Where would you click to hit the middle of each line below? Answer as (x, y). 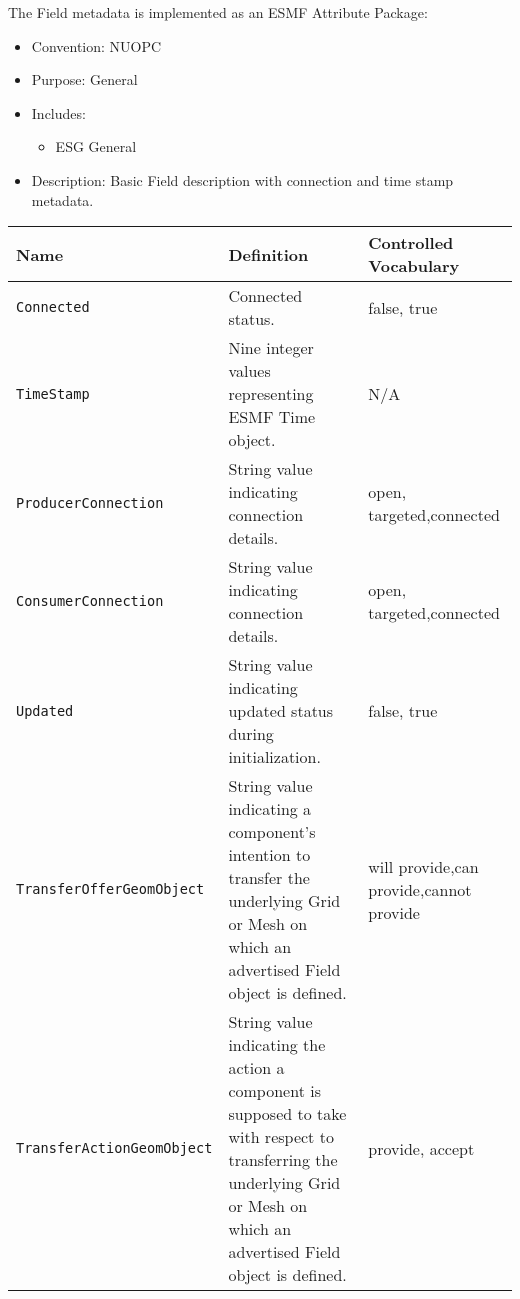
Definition (268, 254)
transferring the (283, 1160)
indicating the (277, 1045)
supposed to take (287, 1114)
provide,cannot (420, 889)
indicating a (270, 809)
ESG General (96, 146)
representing (271, 394)
